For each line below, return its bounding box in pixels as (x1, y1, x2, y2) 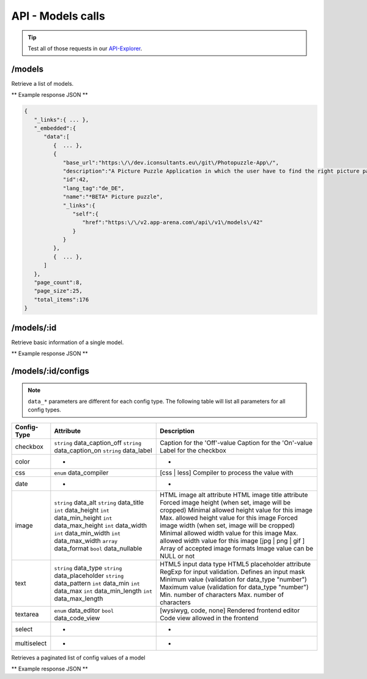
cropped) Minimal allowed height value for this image (160, 506, 313, 514)
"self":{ (72, 210, 99, 217)
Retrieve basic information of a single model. (11, 339, 124, 346)
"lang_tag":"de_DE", (62, 184, 125, 192)
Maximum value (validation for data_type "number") (160, 582, 309, 591)
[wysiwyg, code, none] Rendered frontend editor (160, 606, 300, 615)
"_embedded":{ (34, 125, 76, 132)
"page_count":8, (34, 279, 83, 286)
